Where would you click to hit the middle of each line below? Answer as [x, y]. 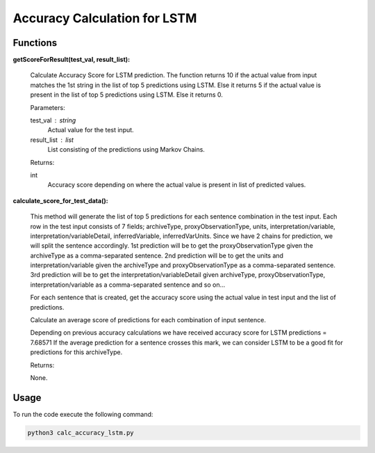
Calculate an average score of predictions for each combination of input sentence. [148, 320]
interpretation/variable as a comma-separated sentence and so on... [128, 285]
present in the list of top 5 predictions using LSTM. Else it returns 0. [127, 95]
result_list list [52, 140]
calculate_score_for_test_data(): [60, 200]
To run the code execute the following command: [83, 414]
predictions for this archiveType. [76, 352]
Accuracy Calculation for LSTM [105, 18]
